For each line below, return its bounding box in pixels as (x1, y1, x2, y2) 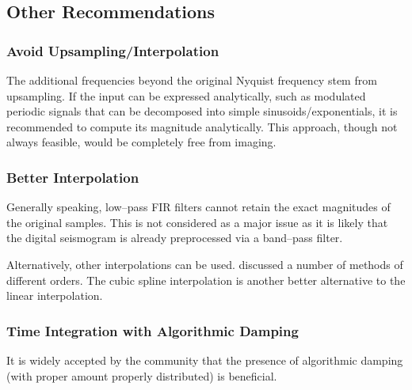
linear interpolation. (6, 287, 103, 304)
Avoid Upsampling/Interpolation (6, 40, 219, 60)
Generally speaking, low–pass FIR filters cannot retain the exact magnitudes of (6, 199, 391, 215)
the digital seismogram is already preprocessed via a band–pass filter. (6, 229, 343, 246)
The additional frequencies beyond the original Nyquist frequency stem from (6, 72, 377, 88)
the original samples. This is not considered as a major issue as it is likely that (6, 214, 388, 230)
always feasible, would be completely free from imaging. (6, 134, 277, 150)
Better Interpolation (6, 167, 139, 187)
